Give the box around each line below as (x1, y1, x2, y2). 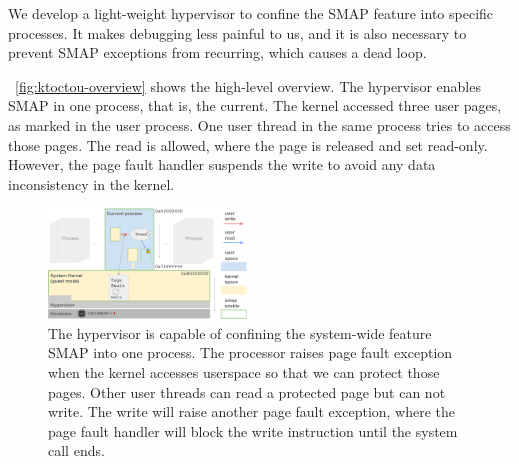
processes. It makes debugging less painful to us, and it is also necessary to (8, 22, 467, 43)
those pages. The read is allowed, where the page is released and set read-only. (8, 134, 488, 155)
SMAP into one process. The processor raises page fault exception (48, 342, 453, 363)
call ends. (48, 440, 105, 461)
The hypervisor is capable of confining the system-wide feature (48, 322, 432, 343)
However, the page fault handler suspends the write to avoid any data (8, 154, 436, 175)
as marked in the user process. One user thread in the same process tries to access (8, 114, 511, 135)
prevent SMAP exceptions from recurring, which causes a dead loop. (8, 42, 427, 63)
